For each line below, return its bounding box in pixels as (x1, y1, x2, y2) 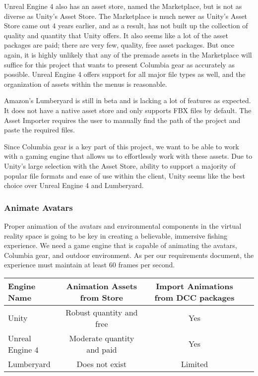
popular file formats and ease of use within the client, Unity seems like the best (4, 170, 245, 181)
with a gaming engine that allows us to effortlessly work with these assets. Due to (4, 151, 253, 161)
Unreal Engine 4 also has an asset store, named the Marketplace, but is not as (4, 1, 242, 11)
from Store (80, 291, 124, 303)
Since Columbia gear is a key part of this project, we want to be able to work (4, 141, 239, 151)
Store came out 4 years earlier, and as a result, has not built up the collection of (4, 20, 248, 31)
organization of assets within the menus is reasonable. (4, 78, 167, 89)
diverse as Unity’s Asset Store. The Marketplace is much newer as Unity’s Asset (4, 10, 248, 21)
